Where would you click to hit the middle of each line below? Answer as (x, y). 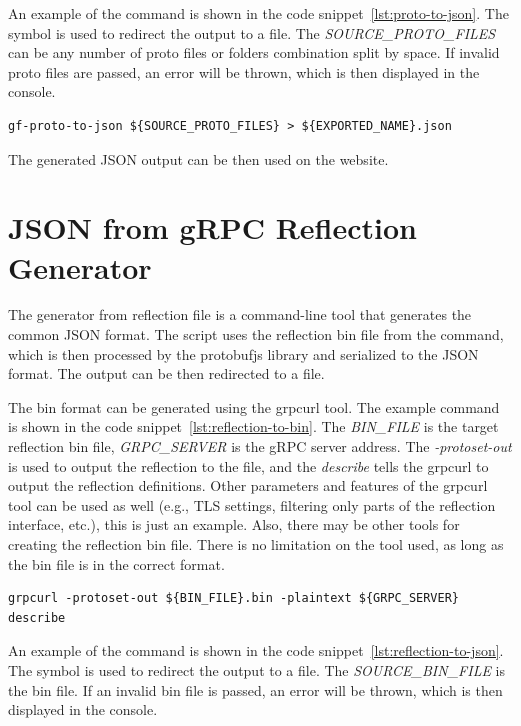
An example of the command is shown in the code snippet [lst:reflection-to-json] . (256, 650)
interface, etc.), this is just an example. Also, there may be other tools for (234, 524)
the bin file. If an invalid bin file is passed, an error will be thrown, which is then (255, 689)
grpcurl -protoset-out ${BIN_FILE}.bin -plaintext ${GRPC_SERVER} (234, 598)
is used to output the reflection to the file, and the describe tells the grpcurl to (248, 465)
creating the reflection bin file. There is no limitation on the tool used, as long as (256, 544)
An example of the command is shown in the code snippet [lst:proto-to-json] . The (258, 13)
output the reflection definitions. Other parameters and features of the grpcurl (248, 485)
